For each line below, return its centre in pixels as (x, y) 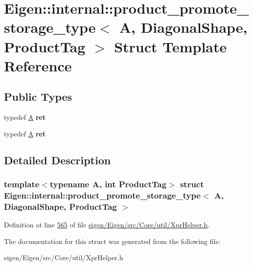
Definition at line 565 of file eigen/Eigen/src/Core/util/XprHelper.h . (107, 225)
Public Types (38, 97)
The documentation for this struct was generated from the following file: (112, 241)
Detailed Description (57, 160)
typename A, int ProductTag (108, 184)
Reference (38, 65)
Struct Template (171, 46)
